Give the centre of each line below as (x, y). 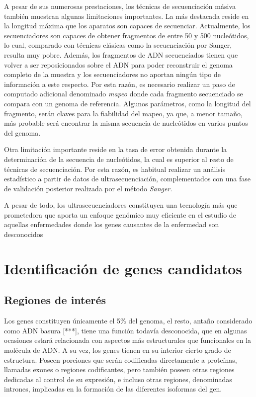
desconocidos (24, 234)
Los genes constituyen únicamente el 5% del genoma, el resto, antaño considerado (128, 321)
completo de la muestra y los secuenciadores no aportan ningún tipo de (112, 74)
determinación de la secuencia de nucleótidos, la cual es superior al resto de (119, 159)
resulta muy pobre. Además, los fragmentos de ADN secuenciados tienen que (121, 54)
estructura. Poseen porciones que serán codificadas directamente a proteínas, (121, 359)
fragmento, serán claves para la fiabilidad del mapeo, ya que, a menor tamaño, (123, 113)
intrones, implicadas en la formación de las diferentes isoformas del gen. (113, 389)
